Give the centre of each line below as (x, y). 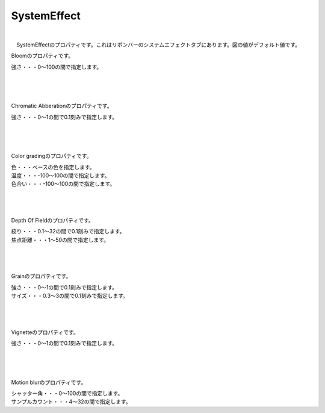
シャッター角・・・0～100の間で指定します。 (67, 393)
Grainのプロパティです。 (41, 276)
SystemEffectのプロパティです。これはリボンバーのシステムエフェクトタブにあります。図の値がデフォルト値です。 (158, 45)
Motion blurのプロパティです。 (49, 382)
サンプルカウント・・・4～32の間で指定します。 (71, 402)
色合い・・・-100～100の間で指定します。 (63, 184)
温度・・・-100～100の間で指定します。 (60, 175)
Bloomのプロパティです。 (42, 56)
